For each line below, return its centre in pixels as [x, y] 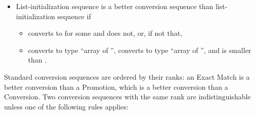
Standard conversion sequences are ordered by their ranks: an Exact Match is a [127, 76]
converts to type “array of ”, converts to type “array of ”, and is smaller [140, 50]
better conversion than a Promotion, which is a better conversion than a [116, 87]
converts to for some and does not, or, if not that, [105, 33]
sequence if [74, 16]
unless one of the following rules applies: [66, 106]
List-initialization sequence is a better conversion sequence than [115, 6]
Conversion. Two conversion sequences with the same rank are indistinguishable [127, 97]
